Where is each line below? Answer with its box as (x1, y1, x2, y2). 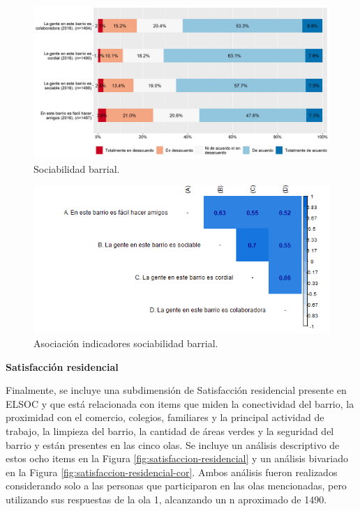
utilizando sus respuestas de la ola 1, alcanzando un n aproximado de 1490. (6, 492, 327, 506)
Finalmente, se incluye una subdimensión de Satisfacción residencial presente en (6, 383, 347, 397)
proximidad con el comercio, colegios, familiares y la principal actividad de (6, 410, 324, 425)
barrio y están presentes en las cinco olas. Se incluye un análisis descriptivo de (6, 437, 340, 452)
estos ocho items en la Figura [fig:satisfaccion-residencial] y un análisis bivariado (6, 451, 348, 466)
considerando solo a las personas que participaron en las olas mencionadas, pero (6, 478, 347, 493)
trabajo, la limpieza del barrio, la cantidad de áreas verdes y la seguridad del (6, 424, 334, 438)
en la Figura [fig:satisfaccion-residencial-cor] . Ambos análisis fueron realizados (6, 464, 338, 479)
